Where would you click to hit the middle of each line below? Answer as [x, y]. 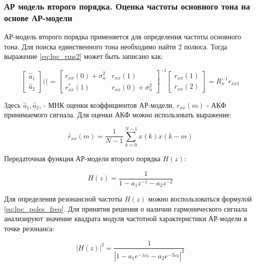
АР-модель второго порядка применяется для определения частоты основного [123, 37]
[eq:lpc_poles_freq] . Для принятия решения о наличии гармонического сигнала [126, 208]
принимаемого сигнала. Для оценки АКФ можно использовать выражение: [118, 115]
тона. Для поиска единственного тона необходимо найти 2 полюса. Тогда [116, 46]
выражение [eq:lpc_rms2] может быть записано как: [84, 56]
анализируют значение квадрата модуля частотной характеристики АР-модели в [126, 218]
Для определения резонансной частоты [63, 199]
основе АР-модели [38, 17]
